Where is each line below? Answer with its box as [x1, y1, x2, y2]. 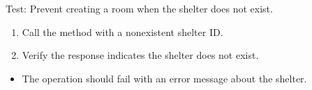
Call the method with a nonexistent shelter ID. [22, 24, 223, 39]
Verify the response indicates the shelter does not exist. [22, 48, 259, 62]
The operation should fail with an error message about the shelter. [22, 71, 307, 85]
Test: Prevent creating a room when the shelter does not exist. [6, 1, 273, 15]
